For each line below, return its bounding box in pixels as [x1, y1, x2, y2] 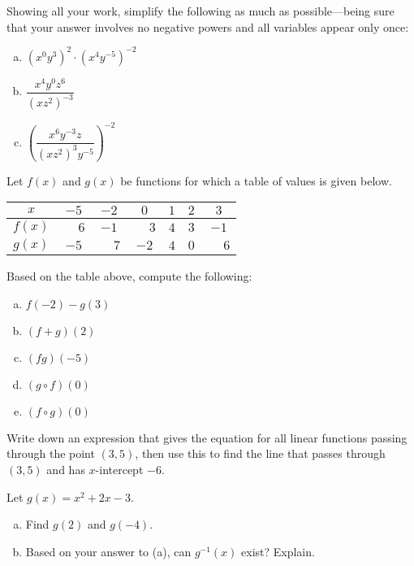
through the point [6, 445, 95, 462]
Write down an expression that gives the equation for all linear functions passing [6, 429, 408, 446]
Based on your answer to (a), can [25, 542, 192, 559]
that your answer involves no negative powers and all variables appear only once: [6, 18, 409, 35]
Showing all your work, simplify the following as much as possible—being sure [6, 2, 395, 19]
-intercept [95, 460, 144, 477]
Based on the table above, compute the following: [6, 268, 252, 285]
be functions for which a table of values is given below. [120, 172, 392, 189]
